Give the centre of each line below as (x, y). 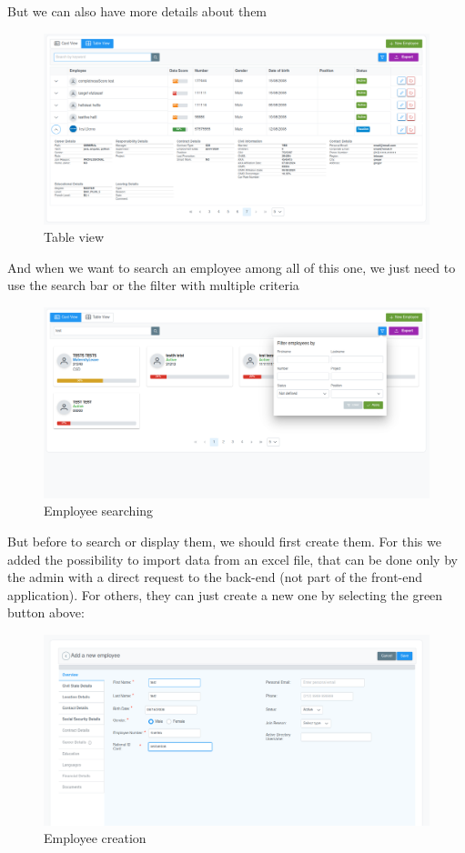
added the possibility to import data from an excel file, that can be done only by (232, 559)
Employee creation (95, 838)
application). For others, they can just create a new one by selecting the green (225, 594)
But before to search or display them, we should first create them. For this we (224, 541)
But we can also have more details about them (137, 11)
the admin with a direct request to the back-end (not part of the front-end (215, 577)
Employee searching (99, 511)
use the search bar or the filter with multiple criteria (153, 285)
